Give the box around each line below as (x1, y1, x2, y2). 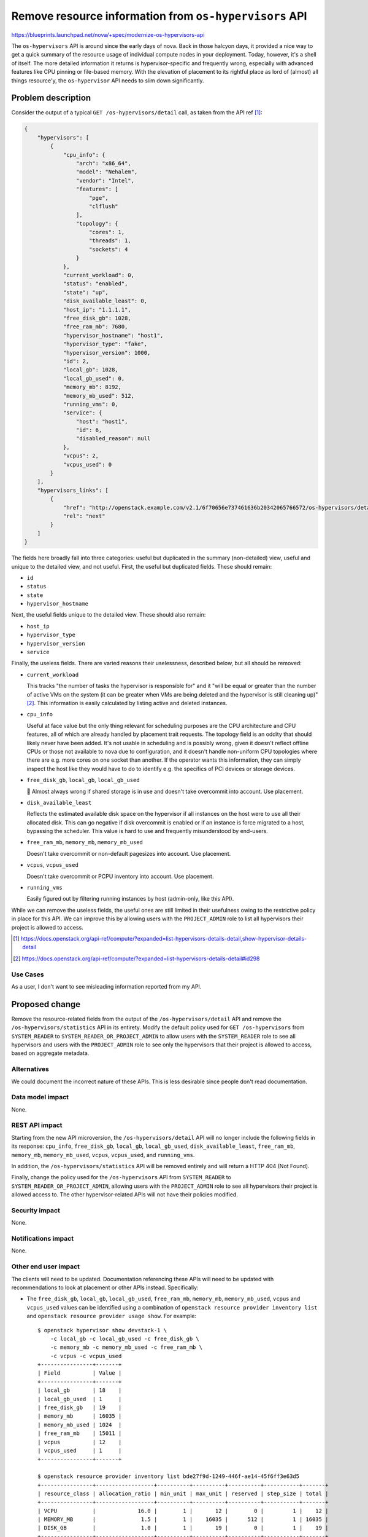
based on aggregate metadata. (11, 1049, 90, 1057)
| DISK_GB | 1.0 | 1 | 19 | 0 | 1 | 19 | (37, 1525, 329, 1531)
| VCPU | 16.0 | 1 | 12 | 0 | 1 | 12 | (37, 1507, 329, 1514)
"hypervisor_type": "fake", (63, 341, 147, 347)
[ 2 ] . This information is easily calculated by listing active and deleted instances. (26, 699, 228, 706)
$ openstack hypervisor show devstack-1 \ (37, 1327, 167, 1334)
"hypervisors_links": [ (37, 486, 109, 494)
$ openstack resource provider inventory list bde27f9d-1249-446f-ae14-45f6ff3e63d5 (37, 1473, 300, 1480)
